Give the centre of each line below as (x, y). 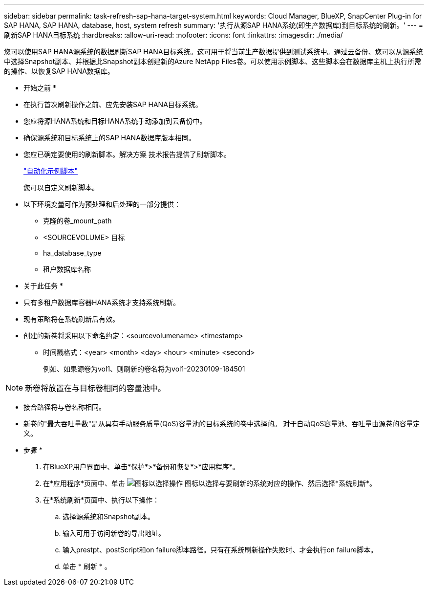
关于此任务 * (43, 286)
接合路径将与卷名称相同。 (64, 407)
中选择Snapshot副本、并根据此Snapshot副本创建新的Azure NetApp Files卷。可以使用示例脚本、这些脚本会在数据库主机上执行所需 (213, 61)
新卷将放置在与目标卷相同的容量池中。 (96, 388)
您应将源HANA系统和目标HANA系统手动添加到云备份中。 (115, 121)
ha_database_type (72, 253)
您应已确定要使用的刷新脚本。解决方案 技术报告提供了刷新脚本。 (127, 154)
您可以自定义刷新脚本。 (61, 187)
